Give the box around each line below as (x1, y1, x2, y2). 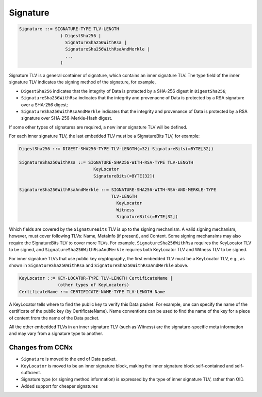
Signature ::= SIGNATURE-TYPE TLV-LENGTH (19, 26, 119, 32)
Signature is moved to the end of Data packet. (21, 356, 117, 362)
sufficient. (21, 370, 41, 376)
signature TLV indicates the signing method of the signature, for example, (9, 79, 156, 85)
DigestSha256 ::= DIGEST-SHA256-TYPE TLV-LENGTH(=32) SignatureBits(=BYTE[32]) (19, 146, 214, 152)
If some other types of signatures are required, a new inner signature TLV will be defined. (9, 124, 188, 130)
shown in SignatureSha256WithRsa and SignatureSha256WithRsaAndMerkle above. (9, 262, 189, 269)
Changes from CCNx (9, 343, 73, 351)
